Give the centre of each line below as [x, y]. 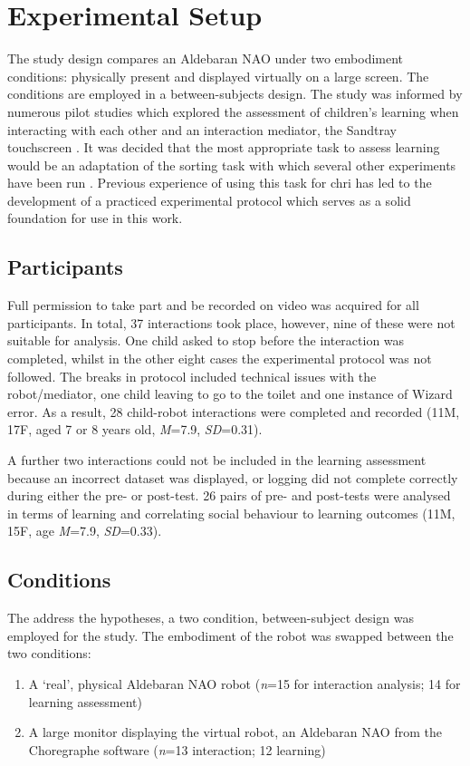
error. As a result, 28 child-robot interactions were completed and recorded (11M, [234, 411]
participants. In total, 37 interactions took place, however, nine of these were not [231, 322]
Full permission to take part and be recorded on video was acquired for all [213, 305]
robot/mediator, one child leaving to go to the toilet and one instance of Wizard [230, 394]
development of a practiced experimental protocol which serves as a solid [209, 200]
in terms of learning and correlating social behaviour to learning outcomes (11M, [231, 513]
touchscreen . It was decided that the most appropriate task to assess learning [224, 147]
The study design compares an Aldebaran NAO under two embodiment [206, 58]
